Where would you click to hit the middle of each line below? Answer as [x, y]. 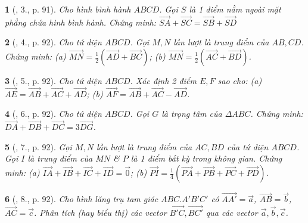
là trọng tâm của [192, 114]
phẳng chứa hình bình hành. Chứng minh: [81, 22]
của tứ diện [248, 146]
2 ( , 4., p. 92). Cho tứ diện [53, 42]
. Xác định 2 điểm [163, 80]
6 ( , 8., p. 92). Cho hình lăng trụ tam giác [82, 199]
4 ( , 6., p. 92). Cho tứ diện [53, 114]
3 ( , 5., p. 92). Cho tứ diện [53, 80]
